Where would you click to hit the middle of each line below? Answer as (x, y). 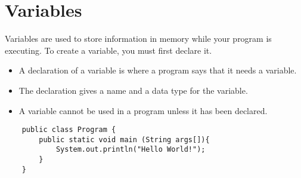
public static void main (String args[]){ (124, 139)
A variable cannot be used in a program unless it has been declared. (143, 110)
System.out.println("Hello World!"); (131, 150)
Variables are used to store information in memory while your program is (138, 39)
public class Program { (69, 130)
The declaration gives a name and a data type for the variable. (133, 90)
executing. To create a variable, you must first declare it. (108, 50)
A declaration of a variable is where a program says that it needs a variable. (158, 70)
